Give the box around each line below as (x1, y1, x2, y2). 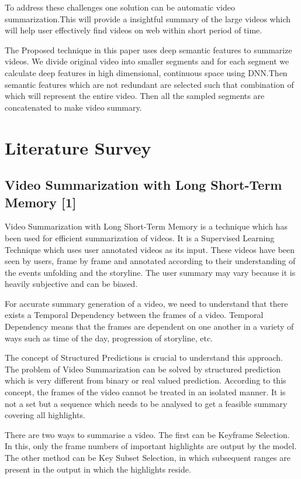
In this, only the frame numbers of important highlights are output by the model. (5, 440, 297, 452)
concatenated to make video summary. (5, 101, 142, 113)
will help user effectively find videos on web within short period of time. (5, 24, 262, 36)
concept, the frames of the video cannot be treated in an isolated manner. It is (5, 386, 286, 398)
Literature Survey (5, 135, 151, 159)
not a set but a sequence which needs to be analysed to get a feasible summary (5, 397, 288, 409)
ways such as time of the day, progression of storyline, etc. (5, 331, 213, 344)
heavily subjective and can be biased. (5, 278, 138, 290)
